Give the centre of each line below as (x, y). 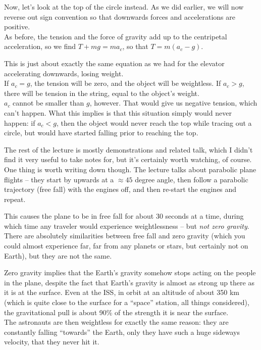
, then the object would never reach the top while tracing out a (154, 122)
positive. (17, 27)
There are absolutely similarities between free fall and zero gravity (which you (125, 236)
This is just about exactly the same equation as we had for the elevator (114, 63)
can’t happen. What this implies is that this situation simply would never (118, 112)
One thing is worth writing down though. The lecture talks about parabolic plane (130, 169)
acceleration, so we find (40, 46)
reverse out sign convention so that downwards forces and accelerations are (120, 16)
